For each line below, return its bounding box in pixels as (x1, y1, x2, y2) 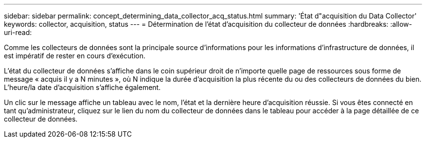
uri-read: (4, 28, 32, 36)
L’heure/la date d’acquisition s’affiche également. (4, 83, 161, 91)
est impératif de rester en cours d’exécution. (4, 52, 146, 60)
